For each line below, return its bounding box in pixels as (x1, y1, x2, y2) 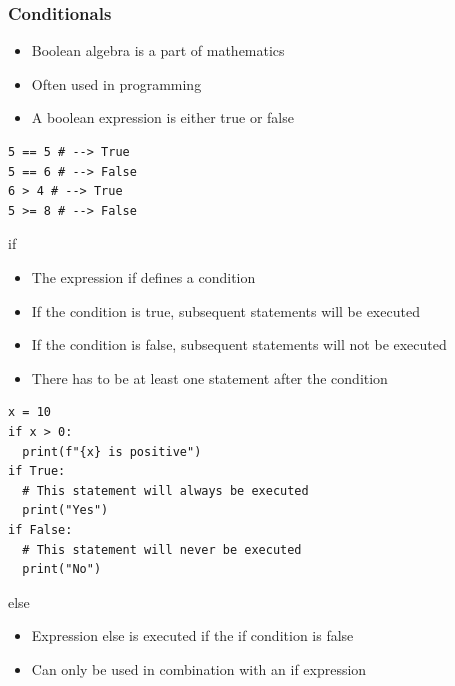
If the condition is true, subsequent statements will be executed (31, 300, 420, 321)
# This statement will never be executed (22, 542, 302, 557)
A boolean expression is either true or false (31, 107, 294, 128)
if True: (8, 464, 66, 479)
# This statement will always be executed (22, 483, 309, 498)
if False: (8, 522, 73, 537)
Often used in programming (31, 73, 202, 94)
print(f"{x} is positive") (22, 444, 202, 459)
